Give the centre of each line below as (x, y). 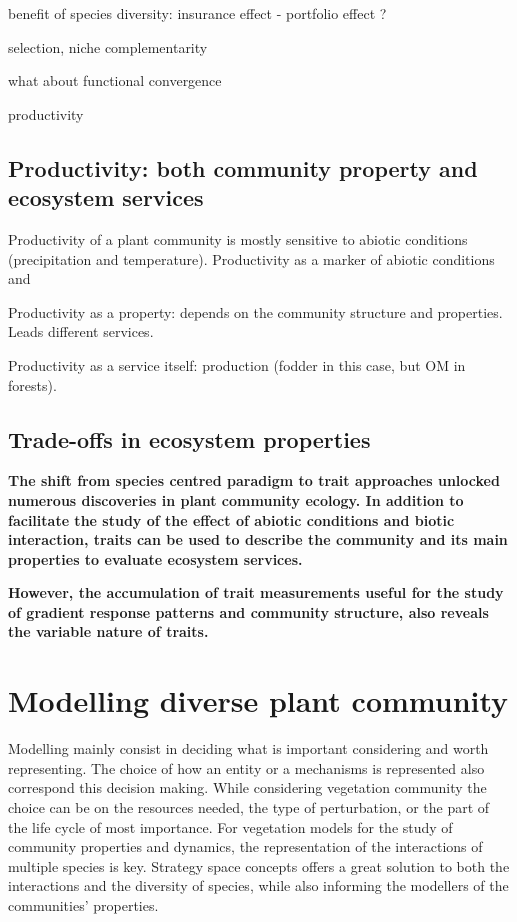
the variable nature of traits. (108, 631)
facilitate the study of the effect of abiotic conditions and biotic (231, 519)
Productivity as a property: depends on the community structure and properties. (255, 311)
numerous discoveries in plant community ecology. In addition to (236, 499)
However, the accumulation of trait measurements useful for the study (256, 592)
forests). (32, 384)
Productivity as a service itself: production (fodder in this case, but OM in (237, 364)
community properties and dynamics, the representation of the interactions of (245, 846)
